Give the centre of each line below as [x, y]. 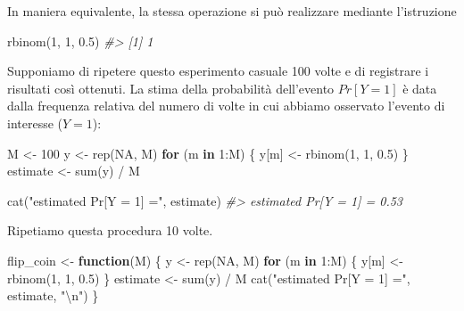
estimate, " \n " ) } [53, 295]
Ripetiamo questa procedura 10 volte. [110, 230]
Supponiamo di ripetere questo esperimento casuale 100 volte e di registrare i [218, 71]
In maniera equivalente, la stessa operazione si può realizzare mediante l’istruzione [232, 11]
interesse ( [35, 123]
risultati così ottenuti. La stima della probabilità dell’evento [171, 88]
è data [420, 88]
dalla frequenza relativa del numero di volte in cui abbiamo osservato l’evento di [226, 106]
